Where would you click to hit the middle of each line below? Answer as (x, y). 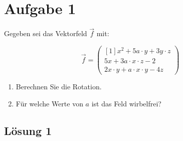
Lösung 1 (28, 130)
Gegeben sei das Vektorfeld (46, 33)
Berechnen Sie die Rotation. (59, 87)
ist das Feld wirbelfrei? (126, 103)
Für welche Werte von (49, 103)
